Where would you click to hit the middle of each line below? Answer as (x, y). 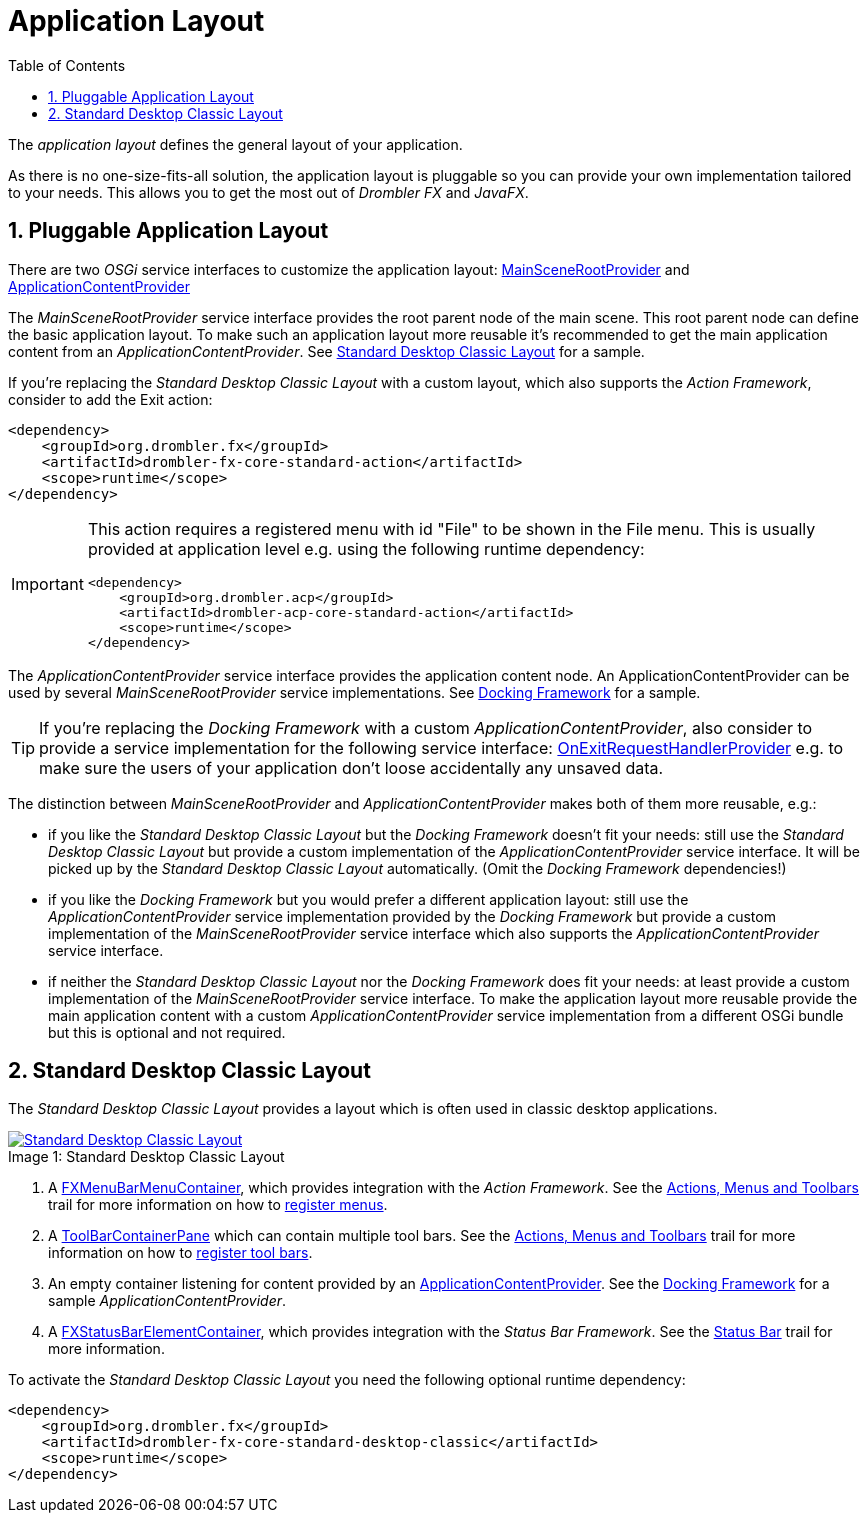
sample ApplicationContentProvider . (167, 1301)
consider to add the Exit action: (110, 399)
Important (47, 584)
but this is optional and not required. (167, 1032)
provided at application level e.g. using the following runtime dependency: (366, 548)
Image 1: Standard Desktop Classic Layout (146, 1157)
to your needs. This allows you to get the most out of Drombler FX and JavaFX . (268, 192)
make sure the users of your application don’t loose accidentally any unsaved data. (351, 767)
